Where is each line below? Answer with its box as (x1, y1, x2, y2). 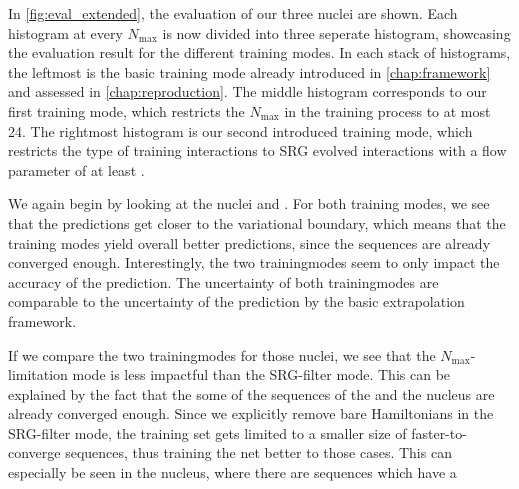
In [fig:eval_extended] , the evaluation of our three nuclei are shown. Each (8, 3, 458, 23)
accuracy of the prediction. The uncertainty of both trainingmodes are (8, 271, 439, 292)
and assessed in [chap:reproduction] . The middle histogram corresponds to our (8, 81, 487, 102)
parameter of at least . (8, 159, 145, 180)
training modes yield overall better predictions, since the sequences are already (8, 232, 491, 253)
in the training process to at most (284, 100, 491, 121)
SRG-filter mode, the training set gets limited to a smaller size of (8, 422, 407, 443)
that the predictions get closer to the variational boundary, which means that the (8, 212, 506, 233)
